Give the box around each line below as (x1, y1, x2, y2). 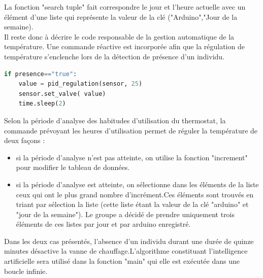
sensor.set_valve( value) (18, 90, 106, 97)
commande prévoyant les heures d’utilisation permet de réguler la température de (4, 125, 258, 135)
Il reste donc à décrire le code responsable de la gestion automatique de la (4, 31, 235, 42)
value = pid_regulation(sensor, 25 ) (18, 80, 143, 88)
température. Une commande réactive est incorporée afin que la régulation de (4, 41, 245, 52)
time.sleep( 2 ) (18, 100, 66, 108)
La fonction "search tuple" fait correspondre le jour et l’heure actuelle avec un (4, 2, 246, 12)
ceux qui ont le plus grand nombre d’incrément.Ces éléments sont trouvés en (16, 189, 254, 199)
